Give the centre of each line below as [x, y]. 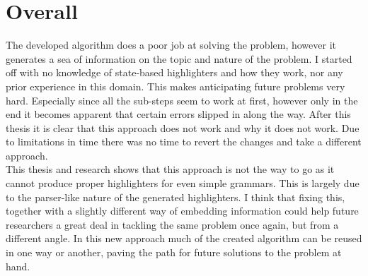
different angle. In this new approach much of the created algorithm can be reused [184, 238]
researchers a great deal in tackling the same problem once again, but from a [172, 224]
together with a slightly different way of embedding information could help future [182, 211]
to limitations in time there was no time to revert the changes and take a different [184, 142]
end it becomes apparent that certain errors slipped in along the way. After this [178, 114]
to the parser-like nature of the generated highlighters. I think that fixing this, [176, 197]
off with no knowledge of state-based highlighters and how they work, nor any [174, 72]
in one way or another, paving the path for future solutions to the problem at [174, 252]
